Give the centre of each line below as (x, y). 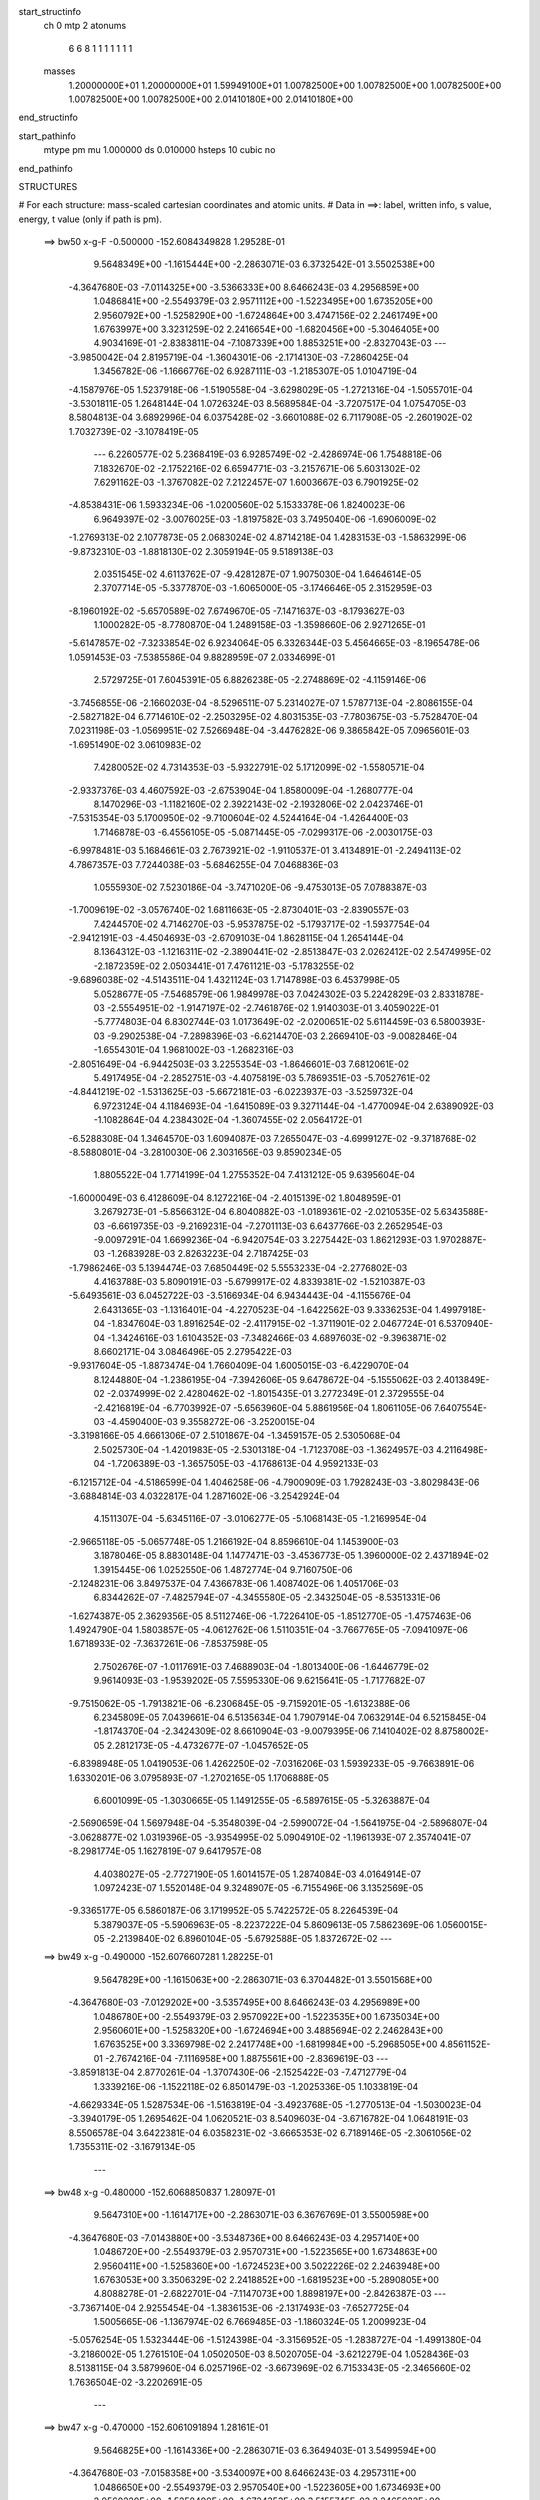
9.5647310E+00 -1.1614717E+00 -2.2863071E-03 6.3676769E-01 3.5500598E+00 (261, 2215)
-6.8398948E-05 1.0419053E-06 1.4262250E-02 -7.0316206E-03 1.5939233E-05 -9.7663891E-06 (271, 1764)
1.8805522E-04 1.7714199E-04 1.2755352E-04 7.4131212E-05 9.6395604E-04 (254, 1175)
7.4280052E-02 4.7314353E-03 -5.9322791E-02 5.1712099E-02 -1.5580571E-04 (259, 767)
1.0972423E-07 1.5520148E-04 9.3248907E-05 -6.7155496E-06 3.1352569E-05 (258, 1887)
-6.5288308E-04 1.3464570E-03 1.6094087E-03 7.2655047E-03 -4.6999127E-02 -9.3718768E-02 (272, 1138)
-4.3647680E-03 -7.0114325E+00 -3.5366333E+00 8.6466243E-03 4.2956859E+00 (244, 287)
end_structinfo (48, 117)
